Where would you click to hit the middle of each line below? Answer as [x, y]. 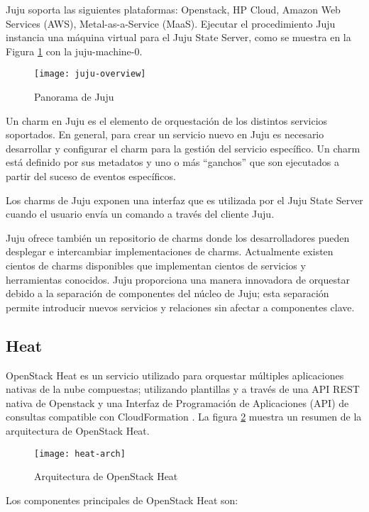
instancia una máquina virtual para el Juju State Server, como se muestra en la [178, 37]
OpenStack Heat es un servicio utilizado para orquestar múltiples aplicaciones [175, 375]
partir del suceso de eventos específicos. [91, 176]
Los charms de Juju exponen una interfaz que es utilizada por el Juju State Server [184, 200]
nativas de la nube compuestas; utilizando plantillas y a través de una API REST [183, 389]
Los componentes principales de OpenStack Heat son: [122, 500]
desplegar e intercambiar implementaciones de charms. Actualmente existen [170, 251]
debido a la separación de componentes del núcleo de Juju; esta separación [167, 293]
